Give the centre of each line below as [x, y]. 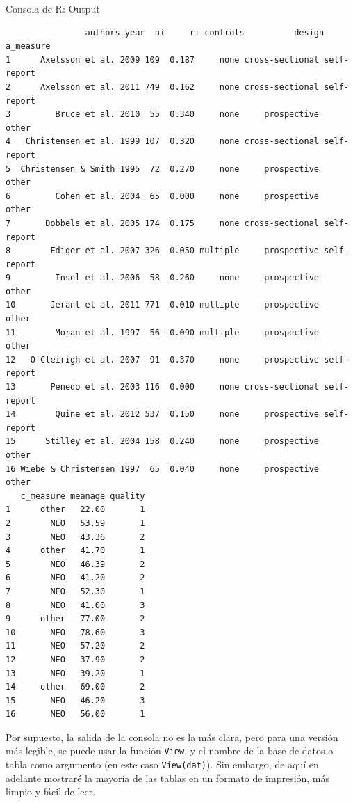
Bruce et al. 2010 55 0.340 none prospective [187, 114]
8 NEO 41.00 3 [75, 605]
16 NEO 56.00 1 [75, 714]
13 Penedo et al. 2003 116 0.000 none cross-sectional [163, 387]
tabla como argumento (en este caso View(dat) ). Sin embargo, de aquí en [162, 764]
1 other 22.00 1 [75, 510]
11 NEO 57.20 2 [75, 646]
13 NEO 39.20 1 [75, 673]
